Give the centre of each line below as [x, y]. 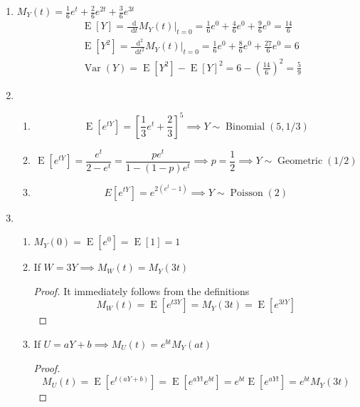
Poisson [247, 193]
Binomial [245, 127]
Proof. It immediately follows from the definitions [142, 290]
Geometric [300, 161]
